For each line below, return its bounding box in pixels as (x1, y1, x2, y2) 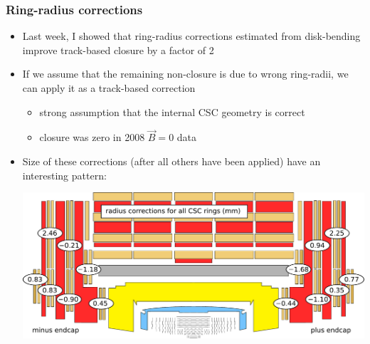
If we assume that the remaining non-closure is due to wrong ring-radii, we (22, 66, 349, 81)
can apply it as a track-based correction (22, 80, 196, 95)
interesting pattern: (22, 167, 107, 182)
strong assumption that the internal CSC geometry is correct (39, 104, 305, 119)
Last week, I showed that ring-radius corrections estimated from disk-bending (22, 28, 361, 43)
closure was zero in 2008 (39, 130, 145, 145)
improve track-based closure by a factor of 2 (22, 42, 214, 57)
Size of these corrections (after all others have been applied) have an (22, 154, 321, 168)
